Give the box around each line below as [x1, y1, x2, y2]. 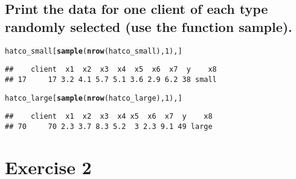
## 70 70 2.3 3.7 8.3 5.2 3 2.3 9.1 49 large [5, 122, 213, 131]
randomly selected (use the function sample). [5, 17, 292, 36]
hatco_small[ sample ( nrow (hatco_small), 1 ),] [5, 46, 182, 55]
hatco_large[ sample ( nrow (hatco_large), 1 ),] [5, 93, 182, 102]
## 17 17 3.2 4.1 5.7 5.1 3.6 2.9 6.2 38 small [5, 75, 217, 84]
